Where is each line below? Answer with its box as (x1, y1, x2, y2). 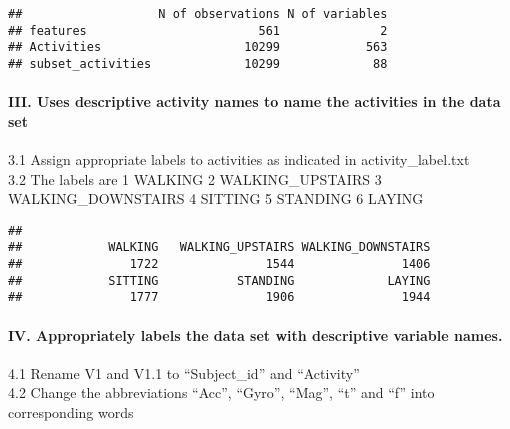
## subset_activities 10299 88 (8, 56, 388, 71)
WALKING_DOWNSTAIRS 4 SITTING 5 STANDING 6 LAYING (8, 188, 424, 209)
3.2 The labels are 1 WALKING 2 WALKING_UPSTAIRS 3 (8, 168, 382, 189)
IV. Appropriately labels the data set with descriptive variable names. (8, 324, 503, 345)
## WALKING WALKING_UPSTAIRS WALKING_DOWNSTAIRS (8, 240, 431, 255)
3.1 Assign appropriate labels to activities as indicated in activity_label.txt (8, 149, 470, 170)
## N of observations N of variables (8, 7, 388, 21)
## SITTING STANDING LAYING (8, 273, 431, 288)
